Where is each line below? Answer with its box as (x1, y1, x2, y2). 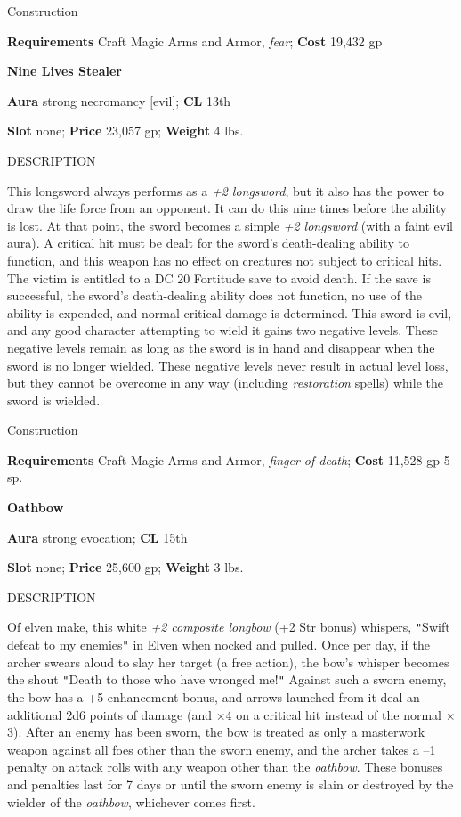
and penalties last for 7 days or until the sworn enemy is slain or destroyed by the (7, 774, 454, 793)
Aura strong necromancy (7, 91, 146, 110)
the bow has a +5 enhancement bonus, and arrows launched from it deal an (7, 688, 420, 706)
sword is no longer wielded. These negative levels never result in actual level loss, (7, 355, 449, 374)
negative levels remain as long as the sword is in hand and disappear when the (7, 338, 435, 356)
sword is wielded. (7, 390, 101, 409)
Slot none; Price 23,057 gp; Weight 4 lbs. (7, 121, 244, 140)
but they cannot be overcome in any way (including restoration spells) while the (7, 373, 443, 392)
